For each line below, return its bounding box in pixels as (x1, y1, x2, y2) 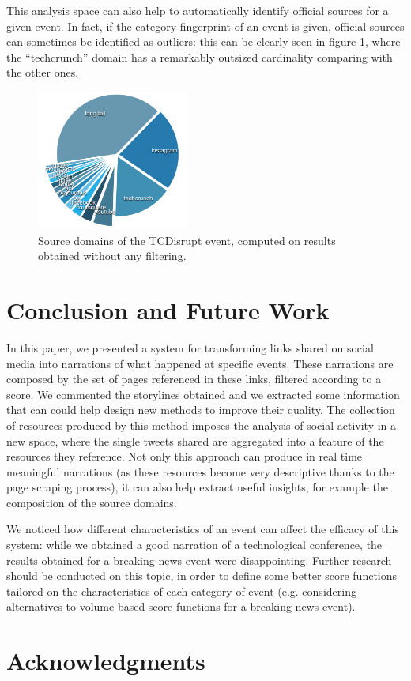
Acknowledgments (6, 645, 205, 677)
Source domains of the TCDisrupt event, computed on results (38, 231, 336, 248)
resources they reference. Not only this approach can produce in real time (6, 448, 363, 465)
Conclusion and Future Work (6, 294, 330, 326)
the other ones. (6, 64, 79, 81)
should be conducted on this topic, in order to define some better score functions (6, 567, 398, 584)
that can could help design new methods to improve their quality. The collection (6, 401, 395, 418)
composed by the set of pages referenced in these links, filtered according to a (6, 371, 382, 387)
